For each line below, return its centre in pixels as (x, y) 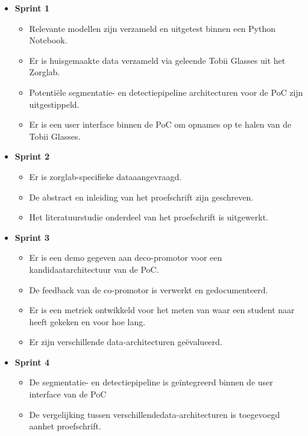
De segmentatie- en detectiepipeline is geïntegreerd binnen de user (151, 382)
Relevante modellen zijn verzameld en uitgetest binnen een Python (152, 28)
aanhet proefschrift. (65, 426)
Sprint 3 (32, 237)
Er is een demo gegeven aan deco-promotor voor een (126, 257)
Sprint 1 (32, 8)
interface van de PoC (68, 394)
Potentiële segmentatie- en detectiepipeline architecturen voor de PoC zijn (166, 92)
